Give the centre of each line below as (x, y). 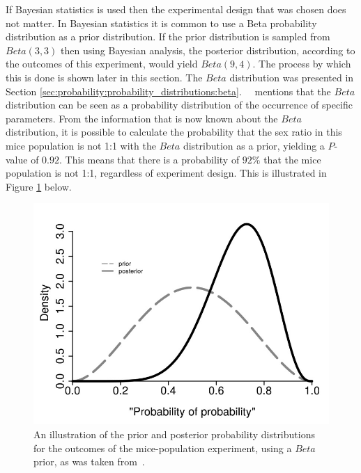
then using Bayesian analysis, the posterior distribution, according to (208, 50)
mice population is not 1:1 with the (81, 145)
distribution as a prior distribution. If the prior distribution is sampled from (168, 37)
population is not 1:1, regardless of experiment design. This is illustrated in (166, 173)
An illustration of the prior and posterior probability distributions (174, 434)
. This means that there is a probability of (149, 159)
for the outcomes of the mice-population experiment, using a (163, 448)
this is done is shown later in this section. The (104, 77)
